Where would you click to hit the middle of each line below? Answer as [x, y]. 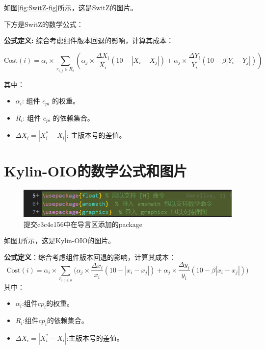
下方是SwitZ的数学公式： [44, 24]
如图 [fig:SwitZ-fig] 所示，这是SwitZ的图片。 [71, 7]
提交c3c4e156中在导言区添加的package [83, 224]
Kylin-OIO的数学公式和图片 [96, 171]
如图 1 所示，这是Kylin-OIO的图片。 [60, 240]
